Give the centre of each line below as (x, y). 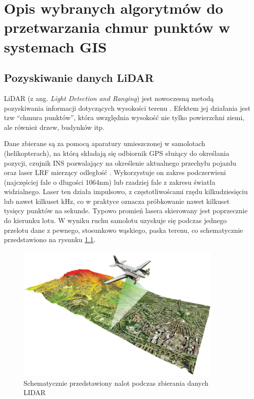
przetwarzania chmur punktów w (117, 27)
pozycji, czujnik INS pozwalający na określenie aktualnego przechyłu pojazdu (120, 162)
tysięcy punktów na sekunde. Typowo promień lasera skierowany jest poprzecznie (126, 211)
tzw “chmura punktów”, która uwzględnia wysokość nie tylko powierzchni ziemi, (124, 117)
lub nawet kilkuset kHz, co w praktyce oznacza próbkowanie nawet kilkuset (117, 201)
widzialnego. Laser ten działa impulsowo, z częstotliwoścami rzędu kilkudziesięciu (126, 191)
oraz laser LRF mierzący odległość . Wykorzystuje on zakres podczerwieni (115, 172)
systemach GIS (55, 46)
